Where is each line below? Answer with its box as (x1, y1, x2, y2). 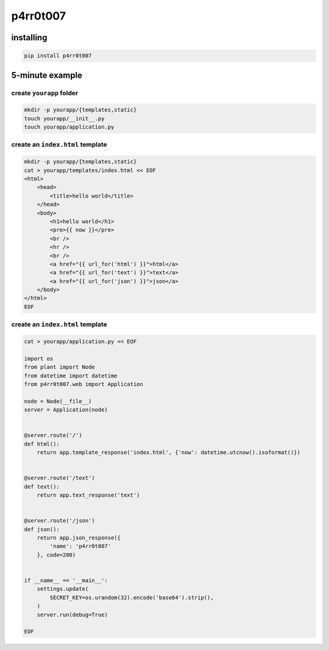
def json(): (24, 526, 60, 533)
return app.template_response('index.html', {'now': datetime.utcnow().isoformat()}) (37, 449, 301, 456)
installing (11, 32, 48, 43)
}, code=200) (37, 551, 76, 558)
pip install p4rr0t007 (24, 52, 92, 59)
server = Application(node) (24, 406, 108, 413)
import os (24, 355, 54, 362)
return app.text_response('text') (37, 491, 140, 499)
